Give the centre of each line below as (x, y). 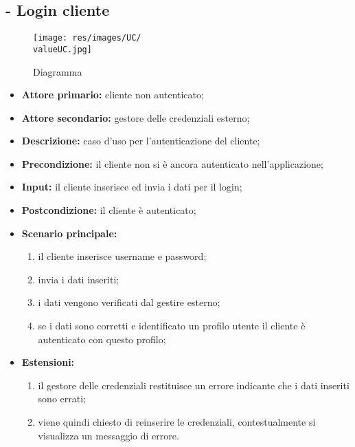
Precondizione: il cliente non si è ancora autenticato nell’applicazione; (172, 163)
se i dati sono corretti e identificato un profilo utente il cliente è (172, 326)
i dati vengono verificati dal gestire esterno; (129, 302)
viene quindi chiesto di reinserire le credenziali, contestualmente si (177, 422)
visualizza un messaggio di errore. (108, 435)
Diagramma (58, 71)
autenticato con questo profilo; (102, 339)
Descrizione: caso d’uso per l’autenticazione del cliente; (141, 141)
